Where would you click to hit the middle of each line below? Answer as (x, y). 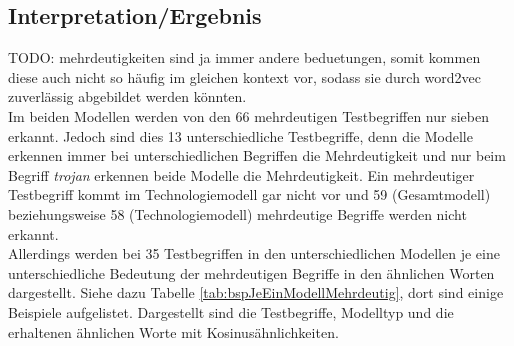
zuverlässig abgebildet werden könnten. (127, 96)
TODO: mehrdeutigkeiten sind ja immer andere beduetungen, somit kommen (244, 57)
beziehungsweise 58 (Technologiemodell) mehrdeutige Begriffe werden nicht (237, 213)
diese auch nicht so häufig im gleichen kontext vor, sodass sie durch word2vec (245, 76)
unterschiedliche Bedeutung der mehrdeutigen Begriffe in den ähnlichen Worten (251, 272)
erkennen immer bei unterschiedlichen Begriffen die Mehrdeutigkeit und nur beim (257, 155)
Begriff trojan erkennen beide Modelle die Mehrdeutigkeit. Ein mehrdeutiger (241, 174)
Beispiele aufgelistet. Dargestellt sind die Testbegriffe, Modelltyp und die (231, 311)
